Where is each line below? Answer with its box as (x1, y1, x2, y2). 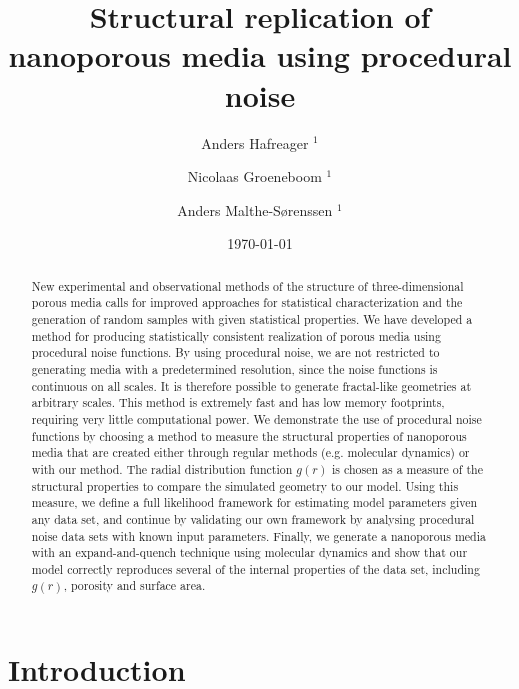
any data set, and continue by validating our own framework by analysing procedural (31, 510, 475, 527)
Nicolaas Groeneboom (187, 166, 322, 187)
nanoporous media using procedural (8, 35, 512, 76)
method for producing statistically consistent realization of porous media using (31, 327, 441, 344)
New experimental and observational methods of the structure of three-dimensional (31, 277, 464, 294)
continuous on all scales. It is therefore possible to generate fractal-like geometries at (31, 377, 472, 394)
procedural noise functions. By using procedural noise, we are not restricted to (31, 344, 440, 361)
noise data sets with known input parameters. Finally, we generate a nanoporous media (31, 527, 486, 544)
